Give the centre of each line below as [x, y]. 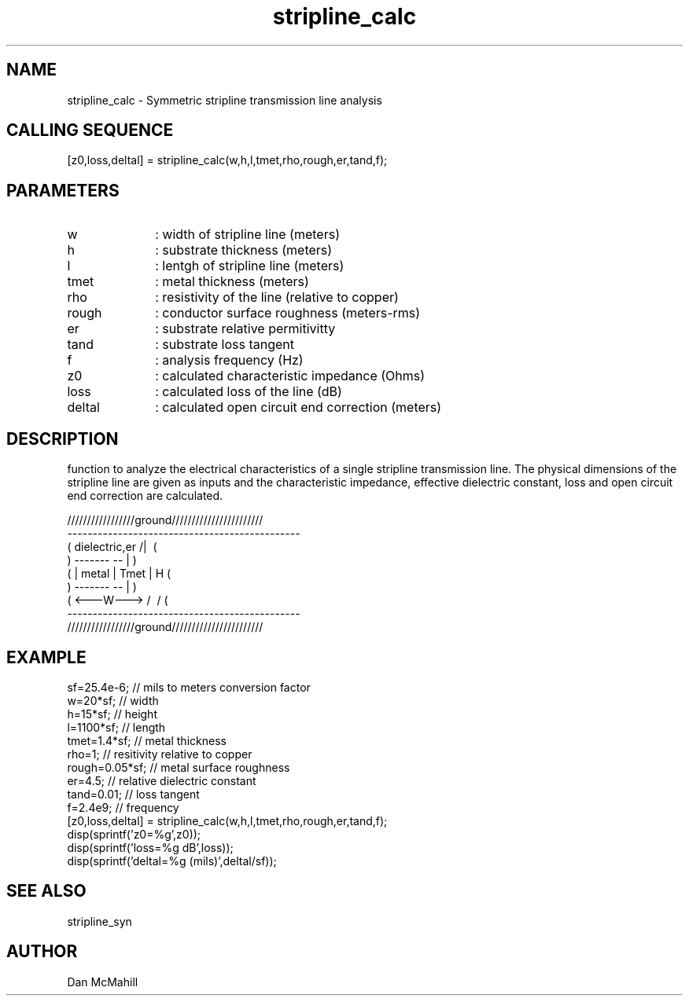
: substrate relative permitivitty [245, 329]
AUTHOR [42, 952]
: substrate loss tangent [225, 345]
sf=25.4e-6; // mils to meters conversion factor [189, 687]
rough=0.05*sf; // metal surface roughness [179, 767]
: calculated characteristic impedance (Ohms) [290, 376]
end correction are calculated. [145, 496]
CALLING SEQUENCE [90, 130]
